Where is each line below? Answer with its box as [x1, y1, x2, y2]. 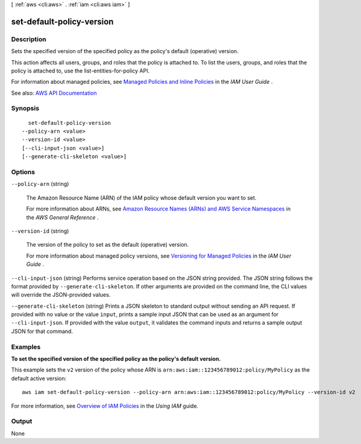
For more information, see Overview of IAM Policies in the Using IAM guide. [11, 402, 199, 410]
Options [11, 168, 36, 176]
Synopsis [11, 104, 39, 113]
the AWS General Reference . [26, 214, 99, 221]
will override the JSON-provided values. [11, 291, 111, 299]
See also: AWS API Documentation [11, 89, 97, 97]
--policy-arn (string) [11, 180, 69, 188]
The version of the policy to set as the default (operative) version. [26, 241, 189, 249]
